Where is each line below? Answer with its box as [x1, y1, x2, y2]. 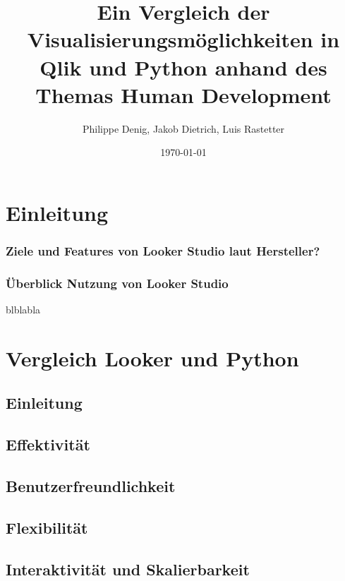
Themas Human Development [35, 80, 332, 109]
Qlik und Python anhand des [40, 52, 327, 81]
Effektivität [6, 433, 90, 455]
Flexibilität [6, 516, 88, 538]
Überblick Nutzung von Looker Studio [6, 274, 229, 292]
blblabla [6, 302, 41, 317]
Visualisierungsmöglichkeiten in [27, 25, 340, 54]
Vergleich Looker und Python [6, 343, 299, 372]
